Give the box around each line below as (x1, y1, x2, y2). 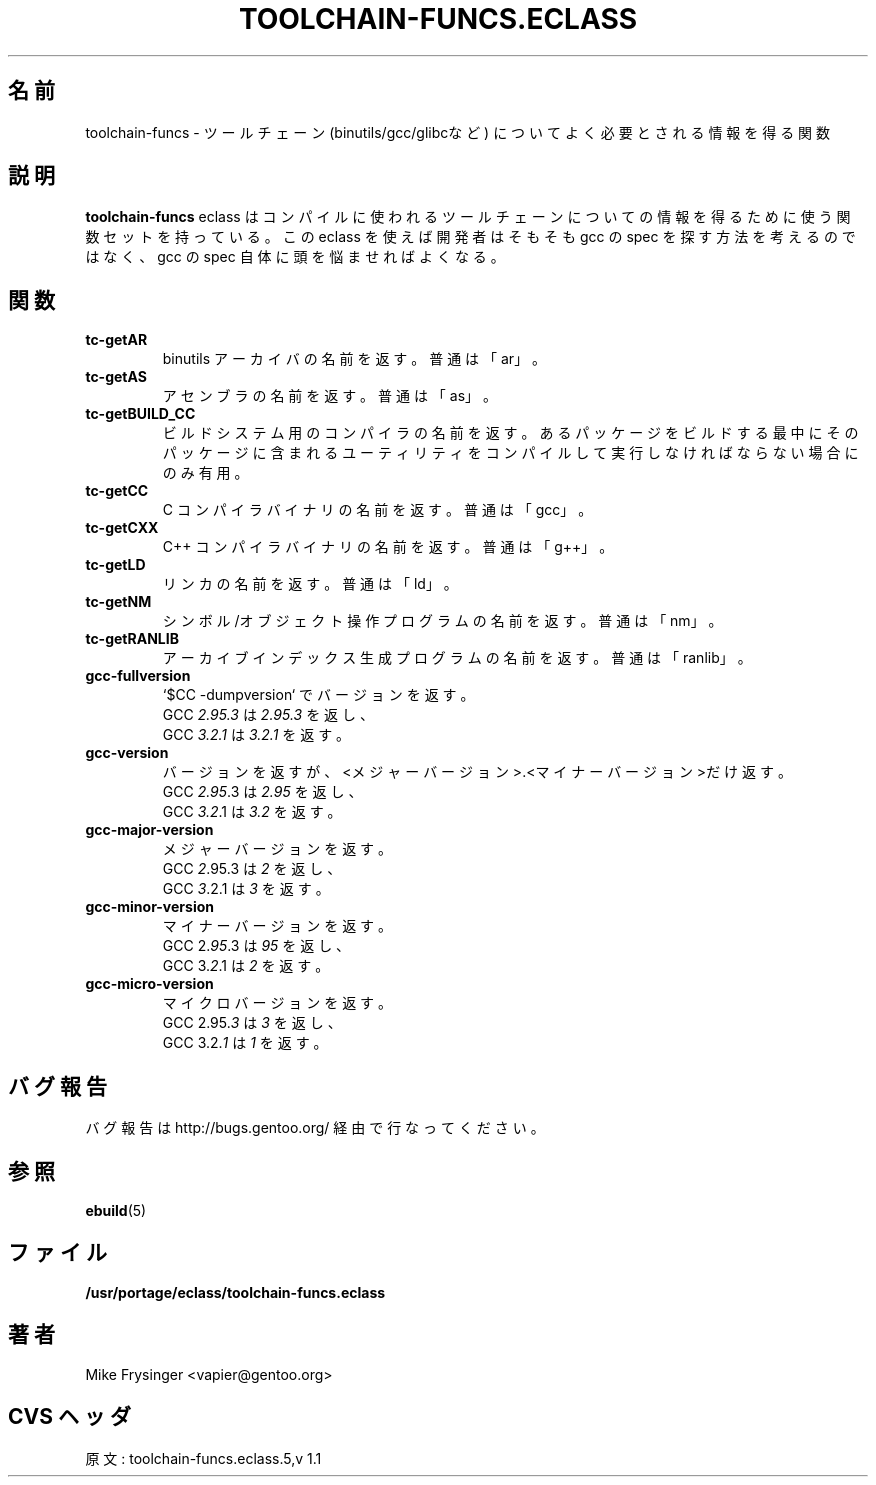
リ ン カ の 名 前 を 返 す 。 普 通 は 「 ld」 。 (162, 575, 458, 593)
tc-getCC (85, 482, 149, 500)
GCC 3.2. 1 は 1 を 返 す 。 (162, 1034, 328, 1052)
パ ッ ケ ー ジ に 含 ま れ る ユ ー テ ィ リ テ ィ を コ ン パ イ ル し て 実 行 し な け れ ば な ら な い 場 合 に (162, 444, 859, 462)
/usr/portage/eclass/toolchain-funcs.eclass (85, 1283, 386, 1301)
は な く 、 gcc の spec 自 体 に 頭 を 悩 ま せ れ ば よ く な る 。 (85, 248, 505, 266)
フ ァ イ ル (8, 1240, 107, 1266)
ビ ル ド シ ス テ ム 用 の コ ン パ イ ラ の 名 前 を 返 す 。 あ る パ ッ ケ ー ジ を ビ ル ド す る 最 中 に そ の (162, 424, 859, 442)
